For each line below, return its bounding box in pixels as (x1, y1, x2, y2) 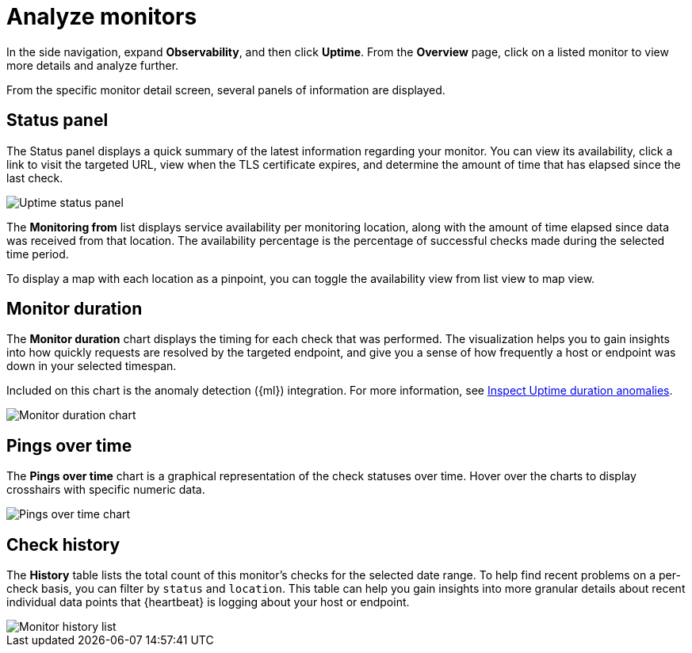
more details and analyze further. (6, 58, 179, 72)
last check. (6, 170, 63, 185)
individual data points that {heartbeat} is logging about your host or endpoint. (6, 595, 410, 609)
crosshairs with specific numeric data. (6, 483, 205, 497)
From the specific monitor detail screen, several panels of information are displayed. (6, 82, 445, 97)
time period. (6, 246, 69, 261)
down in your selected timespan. (6, 359, 177, 373)
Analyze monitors (6, 3, 197, 30)
